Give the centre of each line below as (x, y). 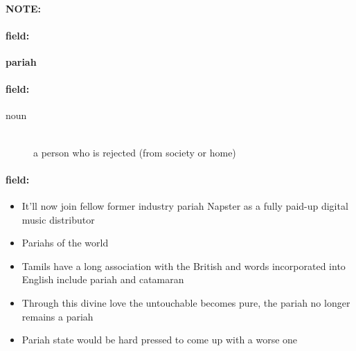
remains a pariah (57, 316)
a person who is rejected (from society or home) (135, 152)
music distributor (58, 219)
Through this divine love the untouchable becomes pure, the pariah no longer (186, 302)
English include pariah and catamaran (103, 279)
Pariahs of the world (65, 243)
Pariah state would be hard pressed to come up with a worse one (160, 340)
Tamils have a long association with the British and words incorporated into (184, 265)
